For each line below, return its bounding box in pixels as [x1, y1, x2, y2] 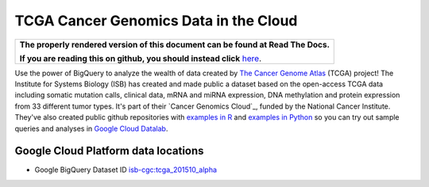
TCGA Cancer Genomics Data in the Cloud [14, 12, 298, 29]
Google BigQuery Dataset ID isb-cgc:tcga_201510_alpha [34, 165, 218, 174]
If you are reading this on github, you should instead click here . [19, 52, 262, 63]
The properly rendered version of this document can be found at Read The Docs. [19, 39, 330, 50]
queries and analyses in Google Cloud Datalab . [14, 124, 168, 133]
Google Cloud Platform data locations [14, 144, 204, 158]
